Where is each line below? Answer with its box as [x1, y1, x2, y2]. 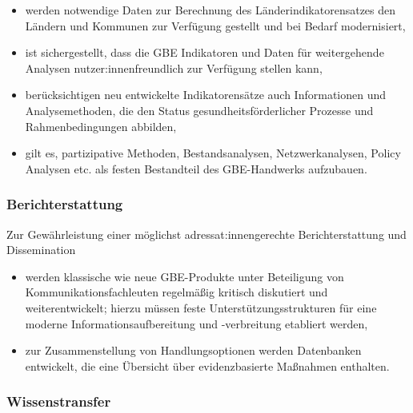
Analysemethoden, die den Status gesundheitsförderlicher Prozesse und [25, 101, 374, 118]
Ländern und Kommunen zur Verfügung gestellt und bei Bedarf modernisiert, [25, 17, 406, 34]
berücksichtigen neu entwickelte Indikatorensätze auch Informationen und [25, 86, 387, 103]
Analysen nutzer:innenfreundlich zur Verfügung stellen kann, [25, 59, 323, 76]
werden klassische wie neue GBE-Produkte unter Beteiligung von [25, 268, 344, 284]
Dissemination [6, 241, 76, 258]
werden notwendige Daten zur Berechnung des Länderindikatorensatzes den [25, 2, 396, 18]
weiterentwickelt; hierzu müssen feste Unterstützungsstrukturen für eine [25, 299, 377, 316]
